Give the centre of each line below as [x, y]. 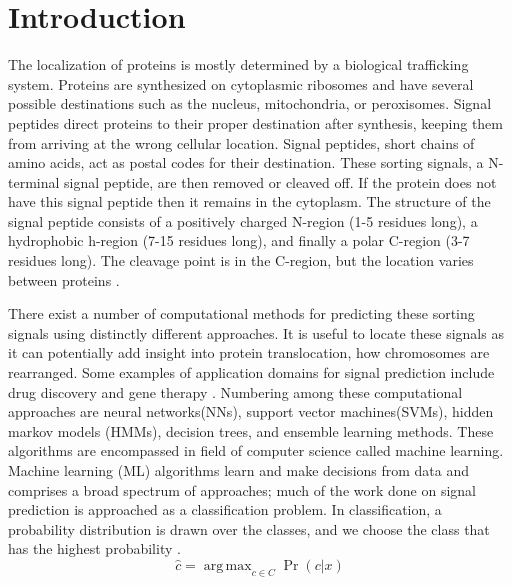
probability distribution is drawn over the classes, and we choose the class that [249, 528]
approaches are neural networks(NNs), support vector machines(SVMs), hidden [251, 411]
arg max [227, 565]
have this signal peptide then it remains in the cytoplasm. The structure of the [249, 201]
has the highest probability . [94, 548]
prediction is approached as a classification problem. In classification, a [225, 509]
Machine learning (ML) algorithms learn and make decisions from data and [239, 470]
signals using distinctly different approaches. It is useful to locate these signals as [256, 332]
